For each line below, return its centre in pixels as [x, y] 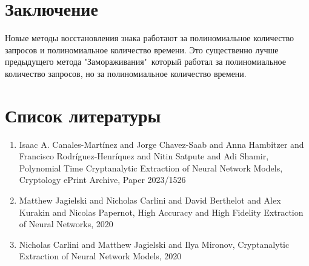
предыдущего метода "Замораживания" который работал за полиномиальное [146, 62]
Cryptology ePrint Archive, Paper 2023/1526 [102, 180]
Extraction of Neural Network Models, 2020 [100, 256]
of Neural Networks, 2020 [66, 224]
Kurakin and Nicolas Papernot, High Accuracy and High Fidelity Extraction [161, 212]
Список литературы [83, 115]
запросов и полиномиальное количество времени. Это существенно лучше [142, 49]
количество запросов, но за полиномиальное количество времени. [126, 73]
